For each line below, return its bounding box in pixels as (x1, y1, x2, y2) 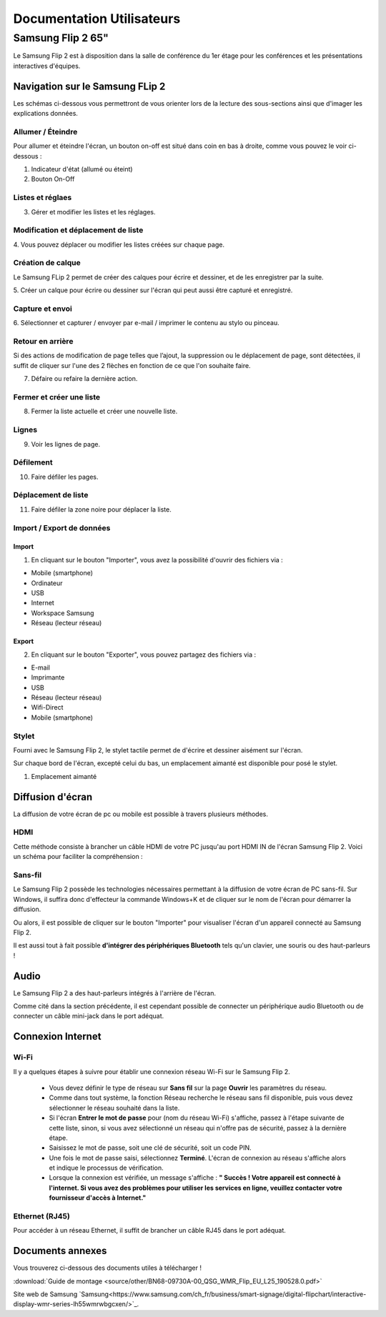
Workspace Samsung (31, 608, 94, 617)
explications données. (13, 109, 79, 118)
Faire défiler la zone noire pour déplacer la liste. (31, 505, 172, 514)
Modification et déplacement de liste (13, 225, 144, 235)
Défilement (13, 457, 53, 467)
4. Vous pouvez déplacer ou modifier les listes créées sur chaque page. (13, 240, 225, 249)
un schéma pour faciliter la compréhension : (13, 853, 143, 861)
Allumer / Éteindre (13, 126, 78, 136)
